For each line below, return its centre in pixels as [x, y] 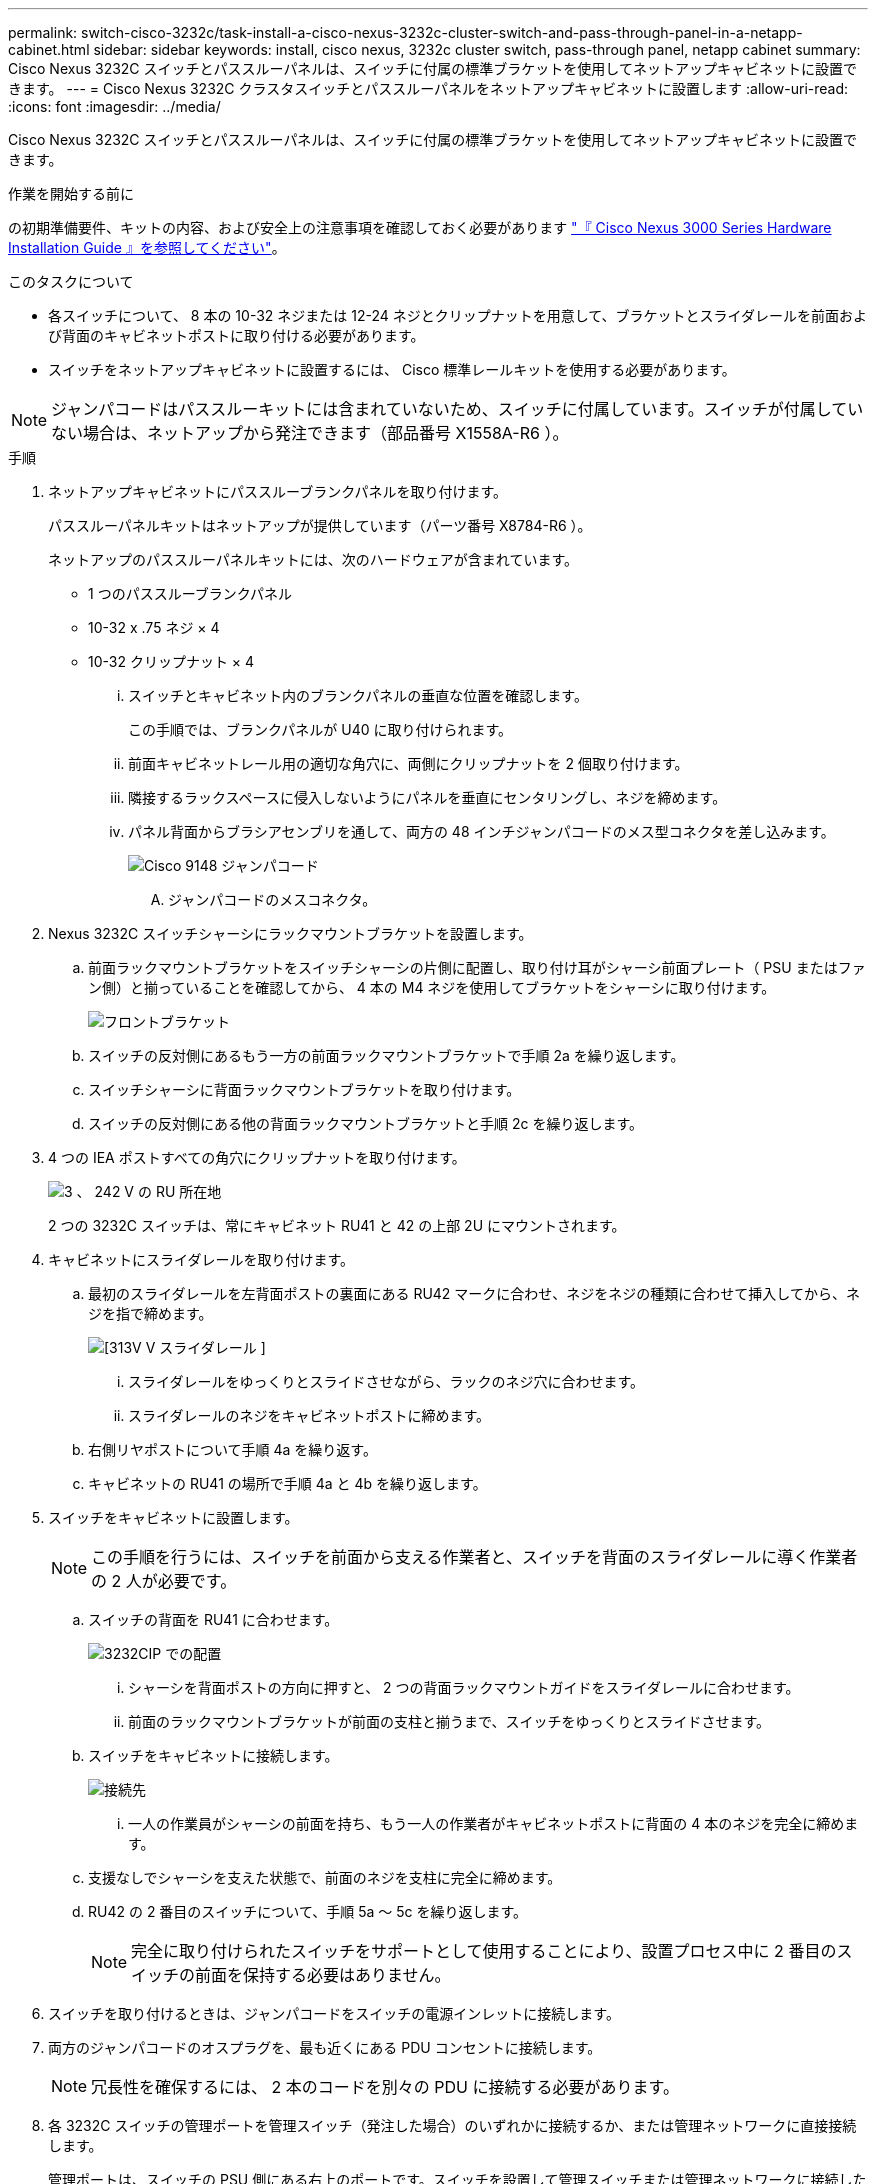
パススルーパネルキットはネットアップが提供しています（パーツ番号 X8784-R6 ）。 [320, 525]
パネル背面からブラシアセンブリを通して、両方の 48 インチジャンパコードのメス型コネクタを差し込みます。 [481, 831]
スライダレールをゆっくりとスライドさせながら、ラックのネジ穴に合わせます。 [386, 1381]
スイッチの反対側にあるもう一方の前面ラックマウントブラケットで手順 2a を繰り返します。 [386, 1055]
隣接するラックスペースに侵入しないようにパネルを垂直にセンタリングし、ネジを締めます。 [427, 797]
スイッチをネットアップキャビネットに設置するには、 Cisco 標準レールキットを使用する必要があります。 [392, 369]
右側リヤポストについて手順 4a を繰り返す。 [232, 1449]
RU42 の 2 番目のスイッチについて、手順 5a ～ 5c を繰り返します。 [308, 1911]
